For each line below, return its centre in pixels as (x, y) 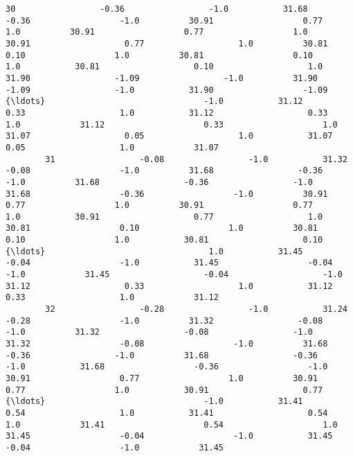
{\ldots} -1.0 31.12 (154, 102)
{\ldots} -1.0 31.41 (154, 402)
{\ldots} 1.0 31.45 (154, 251)
